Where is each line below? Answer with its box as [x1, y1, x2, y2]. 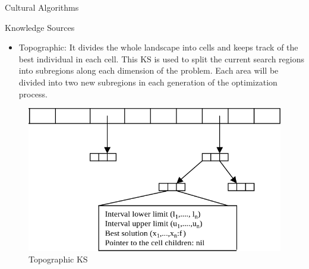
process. [18, 87, 48, 100]
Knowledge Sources [5, 21, 75, 33]
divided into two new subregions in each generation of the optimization [18, 75, 278, 88]
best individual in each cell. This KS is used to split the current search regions [18, 52, 304, 65]
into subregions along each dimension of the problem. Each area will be [18, 64, 279, 77]
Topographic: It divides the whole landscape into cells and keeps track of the [18, 41, 298, 53]
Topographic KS [29, 253, 88, 265]
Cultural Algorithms [5, 1, 79, 13]
